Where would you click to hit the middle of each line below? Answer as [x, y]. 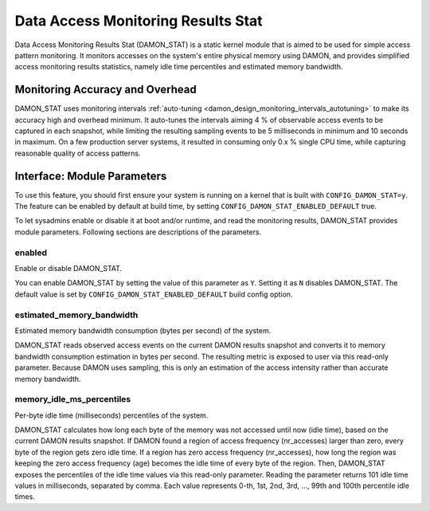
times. [25, 497]
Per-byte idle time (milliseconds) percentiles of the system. [111, 415]
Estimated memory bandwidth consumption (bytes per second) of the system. [143, 330]
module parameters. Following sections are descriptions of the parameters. [138, 232]
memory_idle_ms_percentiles [73, 399]
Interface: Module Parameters [91, 176]
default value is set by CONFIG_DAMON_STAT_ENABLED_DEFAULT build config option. [154, 294]
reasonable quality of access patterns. [78, 153]
